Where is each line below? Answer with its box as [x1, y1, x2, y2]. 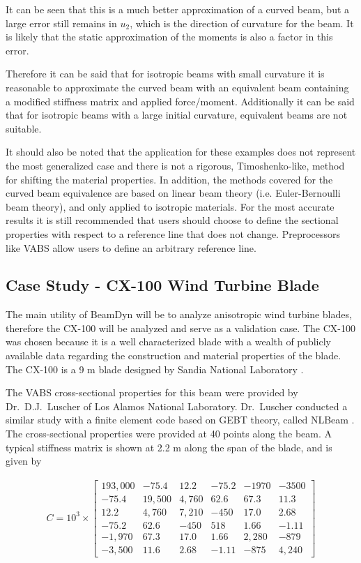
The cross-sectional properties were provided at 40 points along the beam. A [6, 426, 332, 441]
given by [6, 453, 42, 468]
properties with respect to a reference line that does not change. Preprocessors [6, 226, 341, 241]
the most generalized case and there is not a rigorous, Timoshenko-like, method [6, 158, 345, 172]
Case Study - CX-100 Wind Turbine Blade [6, 274, 319, 296]
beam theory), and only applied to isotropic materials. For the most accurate [6, 199, 335, 213]
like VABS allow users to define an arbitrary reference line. [6, 240, 256, 255]
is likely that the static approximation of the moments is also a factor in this [6, 29, 333, 44]
